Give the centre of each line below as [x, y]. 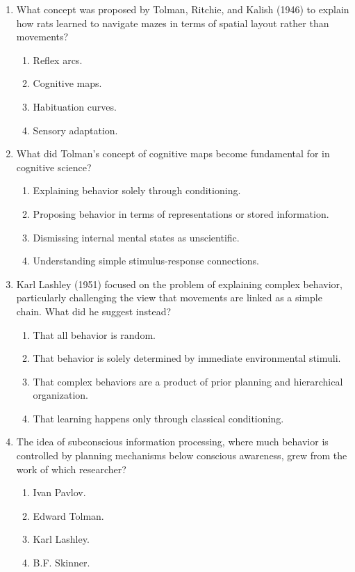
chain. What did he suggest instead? [94, 311]
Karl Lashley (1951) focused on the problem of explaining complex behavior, [179, 284]
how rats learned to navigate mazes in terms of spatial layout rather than [173, 23]
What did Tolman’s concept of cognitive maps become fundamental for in [173, 153]
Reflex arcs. [58, 59]
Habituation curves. [75, 106]
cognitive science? [54, 167]
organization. [60, 395]
